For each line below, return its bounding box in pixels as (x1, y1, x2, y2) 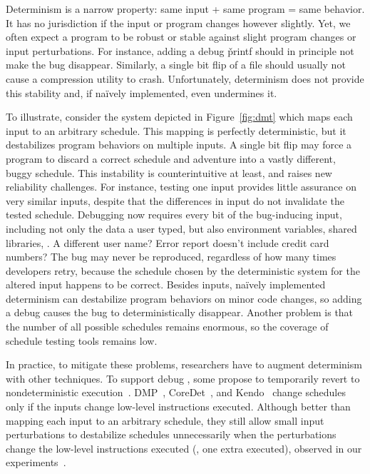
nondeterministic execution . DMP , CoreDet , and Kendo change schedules (6, 385, 346, 400)
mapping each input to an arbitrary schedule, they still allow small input (6, 413, 324, 428)
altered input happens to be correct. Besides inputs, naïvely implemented (6, 277, 326, 292)
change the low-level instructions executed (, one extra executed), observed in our (6, 440, 362, 455)
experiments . (6, 455, 66, 470)
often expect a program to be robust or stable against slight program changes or (6, 29, 356, 44)
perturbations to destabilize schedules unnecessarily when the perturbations (6, 427, 336, 442)
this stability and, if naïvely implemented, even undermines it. (6, 85, 277, 100)
